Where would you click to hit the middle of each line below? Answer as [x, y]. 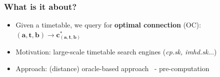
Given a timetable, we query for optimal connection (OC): [108, 25]
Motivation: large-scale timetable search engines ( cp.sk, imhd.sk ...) [116, 52]
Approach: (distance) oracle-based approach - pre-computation [112, 68]
